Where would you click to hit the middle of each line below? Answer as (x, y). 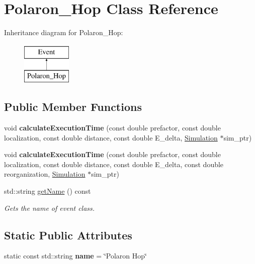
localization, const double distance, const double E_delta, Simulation (111, 137)
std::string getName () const (48, 191)
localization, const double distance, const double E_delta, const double (114, 164)
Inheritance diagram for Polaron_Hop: (64, 32)
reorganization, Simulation (45, 174)
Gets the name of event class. (50, 208)
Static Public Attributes (68, 235)
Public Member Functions (73, 107)
